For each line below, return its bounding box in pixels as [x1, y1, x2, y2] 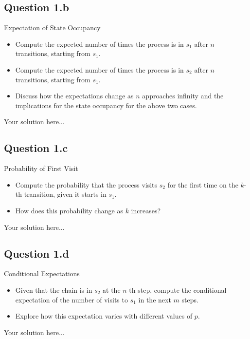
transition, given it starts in [24, 189, 107, 199]
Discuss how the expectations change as [15, 91, 134, 101]
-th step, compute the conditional [126, 284, 227, 295]
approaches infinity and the [142, 91, 224, 101]
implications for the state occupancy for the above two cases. [15, 100, 197, 110]
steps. [181, 294, 198, 304]
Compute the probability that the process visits [15, 179, 158, 189]
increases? [131, 205, 161, 215]
